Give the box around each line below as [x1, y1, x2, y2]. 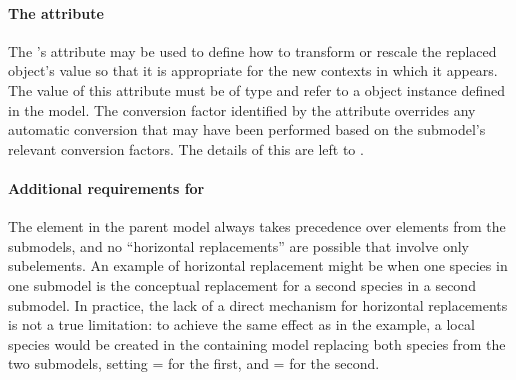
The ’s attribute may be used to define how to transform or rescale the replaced [8, 40, 497, 61]
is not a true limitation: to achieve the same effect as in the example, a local [8, 314, 475, 335]
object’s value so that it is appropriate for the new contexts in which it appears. [8, 60, 498, 81]
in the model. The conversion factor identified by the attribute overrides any [8, 99, 476, 120]
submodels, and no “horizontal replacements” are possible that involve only [8, 235, 469, 256]
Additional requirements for [8, 177, 205, 198]
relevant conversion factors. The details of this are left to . [8, 138, 364, 159]
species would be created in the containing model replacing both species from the [8, 333, 506, 354]
